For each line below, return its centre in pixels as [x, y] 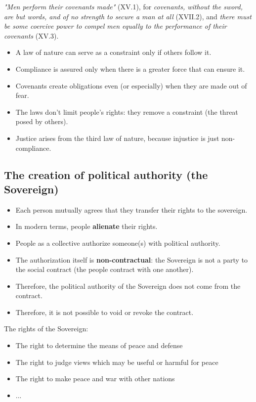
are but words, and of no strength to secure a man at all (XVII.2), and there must [128, 16]
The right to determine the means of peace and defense [99, 345]
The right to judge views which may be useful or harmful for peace [117, 362]
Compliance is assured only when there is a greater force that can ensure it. [130, 68]
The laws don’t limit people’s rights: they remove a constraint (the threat [127, 112]
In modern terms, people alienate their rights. [86, 226]
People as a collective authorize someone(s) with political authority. [118, 243]
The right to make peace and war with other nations [95, 379]
